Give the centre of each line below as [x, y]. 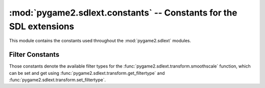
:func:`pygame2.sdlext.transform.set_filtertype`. [57, 80]
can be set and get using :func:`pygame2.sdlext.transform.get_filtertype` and [87, 73]
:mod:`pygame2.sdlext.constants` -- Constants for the [123, 13]
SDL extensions [42, 26]
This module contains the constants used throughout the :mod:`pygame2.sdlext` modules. [100, 41]
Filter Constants [34, 55]
